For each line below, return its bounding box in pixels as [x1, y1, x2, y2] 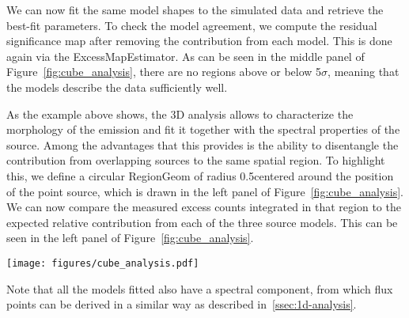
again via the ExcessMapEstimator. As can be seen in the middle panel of [6, 47, 365, 64]
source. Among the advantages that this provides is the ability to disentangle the [6, 136, 399, 153]
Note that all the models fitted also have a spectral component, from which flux [6, 280, 393, 297]
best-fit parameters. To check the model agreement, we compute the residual [6, 17, 377, 33]
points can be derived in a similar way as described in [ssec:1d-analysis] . [6, 296, 357, 312]
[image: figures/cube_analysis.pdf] [6, 257, 199, 269]
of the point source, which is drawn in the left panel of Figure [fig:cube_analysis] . [6, 183, 403, 199]
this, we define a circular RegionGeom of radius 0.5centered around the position [6, 167, 394, 184]
